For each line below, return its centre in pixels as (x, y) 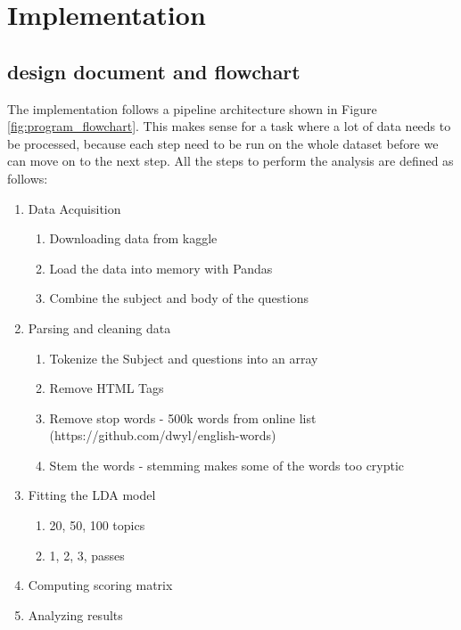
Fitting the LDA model (92, 495)
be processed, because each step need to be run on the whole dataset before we (223, 143)
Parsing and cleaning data (99, 327)
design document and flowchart (154, 71)
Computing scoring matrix (100, 585)
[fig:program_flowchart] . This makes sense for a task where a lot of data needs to (229, 126)
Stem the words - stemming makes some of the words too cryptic (227, 465)
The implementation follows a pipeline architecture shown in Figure (192, 108)
